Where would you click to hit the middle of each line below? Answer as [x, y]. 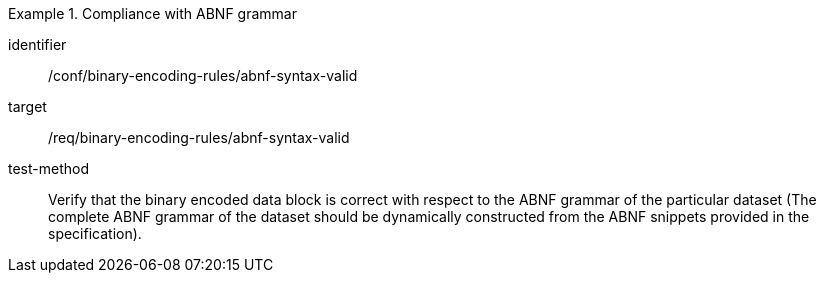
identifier [37, 44]
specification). [95, 233]
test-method [48, 168]
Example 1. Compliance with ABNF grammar [152, 13]
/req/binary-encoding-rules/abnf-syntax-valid [199, 137]
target [27, 106]
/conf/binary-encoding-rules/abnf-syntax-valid [203, 75]
